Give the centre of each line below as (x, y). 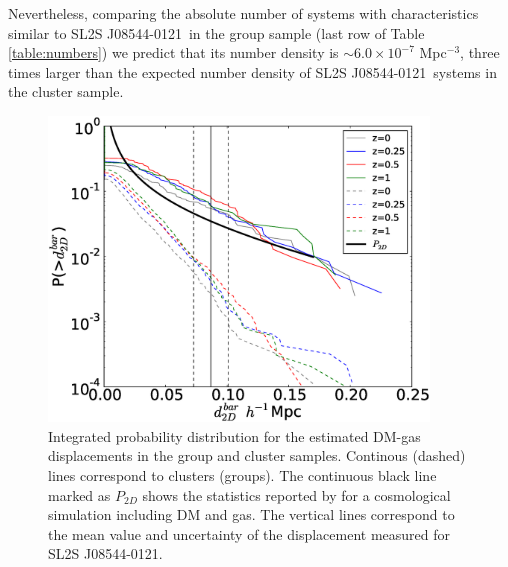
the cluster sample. (66, 91)
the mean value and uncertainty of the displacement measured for (249, 533)
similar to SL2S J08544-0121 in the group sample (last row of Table (216, 32)
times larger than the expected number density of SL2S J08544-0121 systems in (252, 71)
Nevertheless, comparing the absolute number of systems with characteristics (243, 13)
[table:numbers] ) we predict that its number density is (173, 52)
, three (480, 52)
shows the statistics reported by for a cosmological (296, 494)
